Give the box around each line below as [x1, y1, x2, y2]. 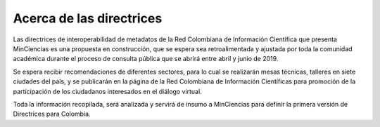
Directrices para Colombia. [13, 109, 91, 119]
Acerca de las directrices [13, 11, 163, 26]
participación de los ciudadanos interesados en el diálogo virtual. [13, 87, 202, 95]
